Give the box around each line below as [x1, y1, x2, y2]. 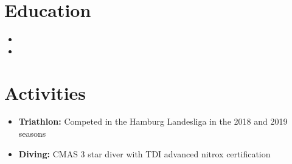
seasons [18, 127, 46, 140]
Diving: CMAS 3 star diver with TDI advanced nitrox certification [18, 147, 271, 160]
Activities [4, 80, 86, 105]
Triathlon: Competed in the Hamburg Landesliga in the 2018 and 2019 [18, 115, 288, 128]
